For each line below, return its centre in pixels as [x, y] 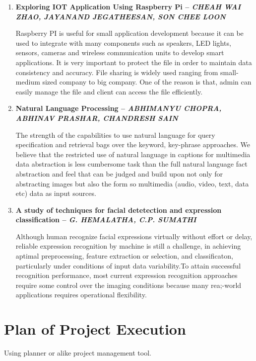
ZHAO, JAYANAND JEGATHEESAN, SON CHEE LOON [121, 16]
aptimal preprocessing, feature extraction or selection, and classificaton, [124, 256]
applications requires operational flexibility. [81, 295]
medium [28, 82]
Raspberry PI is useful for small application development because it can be [129, 33]
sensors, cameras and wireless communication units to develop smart [120, 52]
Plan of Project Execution [95, 329]
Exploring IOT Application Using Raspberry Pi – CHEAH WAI [128, 6]
